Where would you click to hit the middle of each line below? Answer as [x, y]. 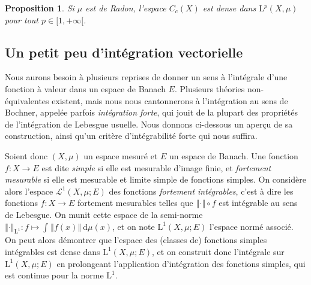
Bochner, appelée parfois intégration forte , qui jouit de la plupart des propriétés [151, 112]
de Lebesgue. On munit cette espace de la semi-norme [104, 214]
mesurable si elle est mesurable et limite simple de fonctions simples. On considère [155, 179]
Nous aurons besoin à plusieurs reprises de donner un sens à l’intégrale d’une [146, 77]
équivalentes [27, 100]
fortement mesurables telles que [135, 203]
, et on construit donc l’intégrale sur [218, 251]
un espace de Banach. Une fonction [234, 155]
